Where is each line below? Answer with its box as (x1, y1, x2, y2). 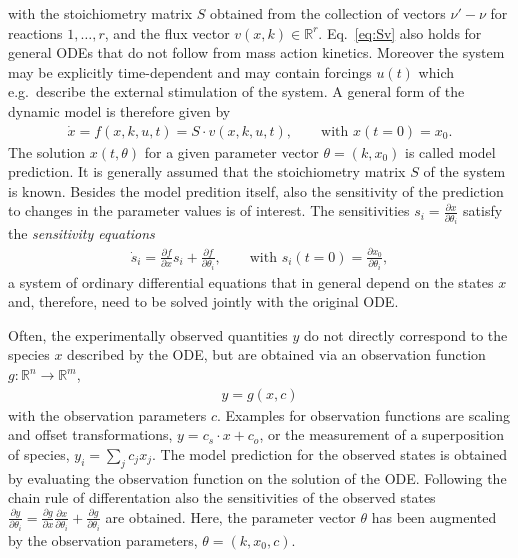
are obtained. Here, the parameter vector (105, 506, 356, 527)
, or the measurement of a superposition (259, 424, 504, 445)
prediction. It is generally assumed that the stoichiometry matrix (8, 161, 406, 182)
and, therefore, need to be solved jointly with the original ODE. (8, 291, 399, 312)
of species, (8, 443, 70, 464)
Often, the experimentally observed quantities (8, 324, 288, 345)
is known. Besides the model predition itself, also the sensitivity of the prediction (8, 180, 504, 201)
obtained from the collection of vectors (210, 3, 446, 23)
